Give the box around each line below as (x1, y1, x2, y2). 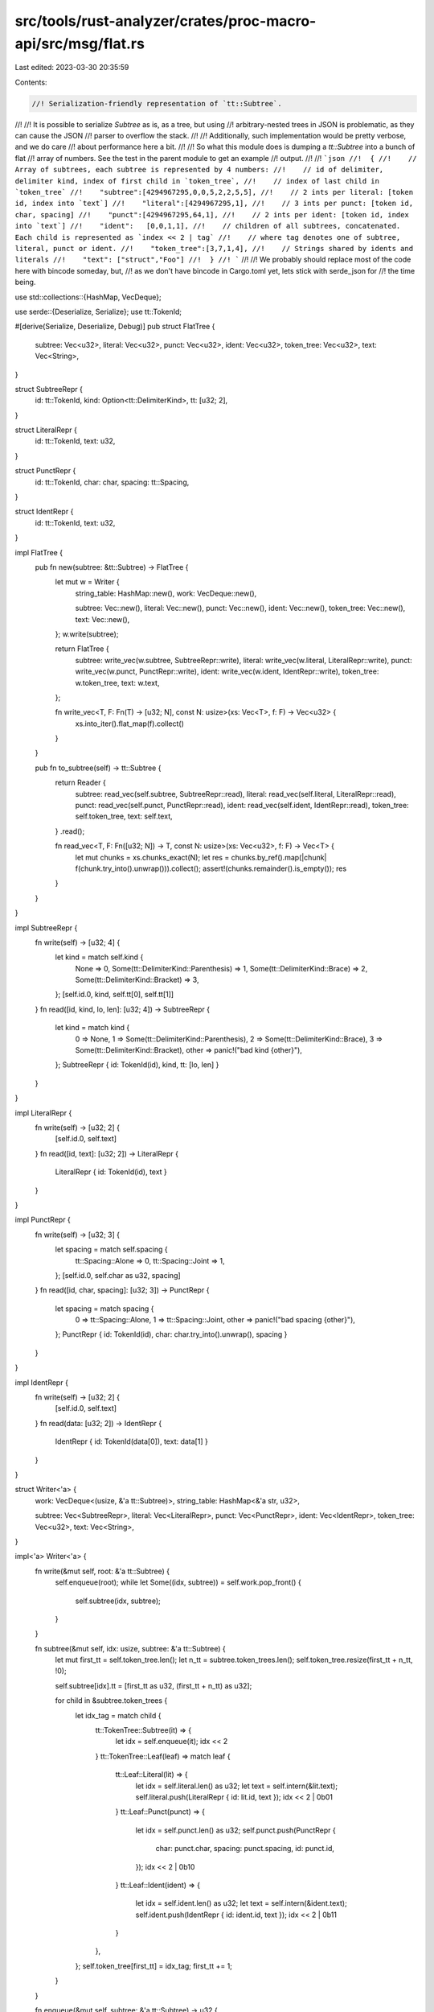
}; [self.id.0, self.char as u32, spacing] (55, 1270, 181, 1280)
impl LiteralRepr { (14, 1107, 72, 1118)
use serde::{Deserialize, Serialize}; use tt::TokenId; (14, 307, 182, 316)
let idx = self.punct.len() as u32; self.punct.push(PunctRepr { (135, 1825, 337, 1835)
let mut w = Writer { (55, 577, 120, 587)
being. (14, 278, 36, 287)
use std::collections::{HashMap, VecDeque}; (14, 292, 162, 302)
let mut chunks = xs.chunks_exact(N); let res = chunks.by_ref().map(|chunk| (75, 852, 327, 862)
